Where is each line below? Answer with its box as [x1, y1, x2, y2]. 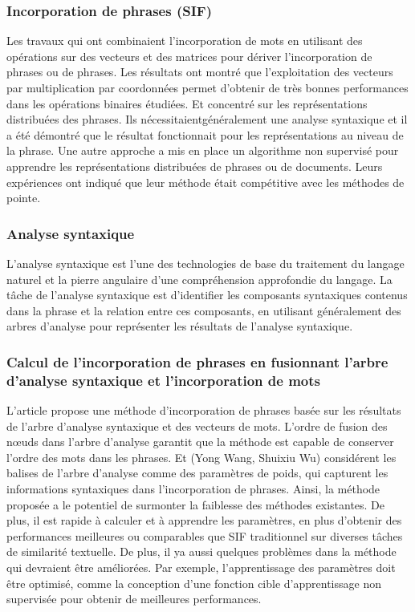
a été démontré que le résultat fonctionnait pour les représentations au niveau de [6, 126, 404, 143]
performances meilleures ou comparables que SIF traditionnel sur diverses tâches [6, 527, 403, 544]
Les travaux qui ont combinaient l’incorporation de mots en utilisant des [6, 32, 363, 49]
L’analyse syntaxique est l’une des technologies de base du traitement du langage [6, 254, 405, 271]
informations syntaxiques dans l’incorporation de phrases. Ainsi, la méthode [6, 480, 380, 497]
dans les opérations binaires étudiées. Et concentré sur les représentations [6, 95, 368, 111]
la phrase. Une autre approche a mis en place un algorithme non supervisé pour [6, 142, 399, 159]
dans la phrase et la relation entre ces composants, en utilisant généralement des [6, 302, 401, 318]
